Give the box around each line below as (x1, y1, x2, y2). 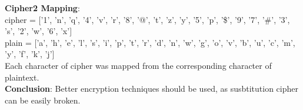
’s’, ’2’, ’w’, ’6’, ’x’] (5, 25, 72, 37)
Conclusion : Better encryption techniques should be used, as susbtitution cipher (5, 82, 298, 95)
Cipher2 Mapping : (5, 2, 80, 14)
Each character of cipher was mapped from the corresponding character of (5, 59, 272, 71)
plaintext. (5, 71, 39, 83)
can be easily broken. (5, 94, 81, 106)
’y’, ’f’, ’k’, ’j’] (5, 48, 55, 60)
